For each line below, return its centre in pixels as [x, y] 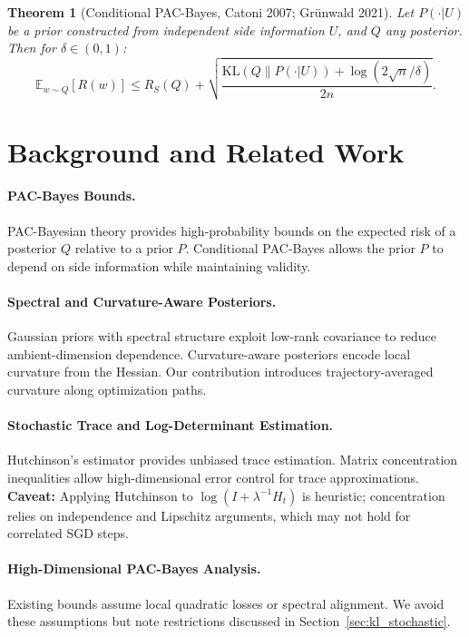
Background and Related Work [206, 151]
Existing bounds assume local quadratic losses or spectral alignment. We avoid [226, 603]
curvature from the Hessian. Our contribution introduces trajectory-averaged [220, 372]
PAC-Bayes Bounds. [72, 196]
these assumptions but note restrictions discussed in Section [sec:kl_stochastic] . [229, 621]
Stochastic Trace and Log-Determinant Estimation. [171, 425]
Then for [32, 48]
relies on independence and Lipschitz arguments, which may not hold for [209, 515]
